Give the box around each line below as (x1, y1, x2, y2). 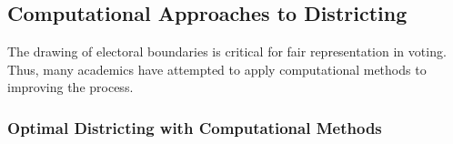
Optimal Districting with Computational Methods (7, 116, 382, 139)
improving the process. (7, 77, 134, 97)
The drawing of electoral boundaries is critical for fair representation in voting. (7, 42, 447, 61)
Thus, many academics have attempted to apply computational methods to (7, 59, 427, 78)
